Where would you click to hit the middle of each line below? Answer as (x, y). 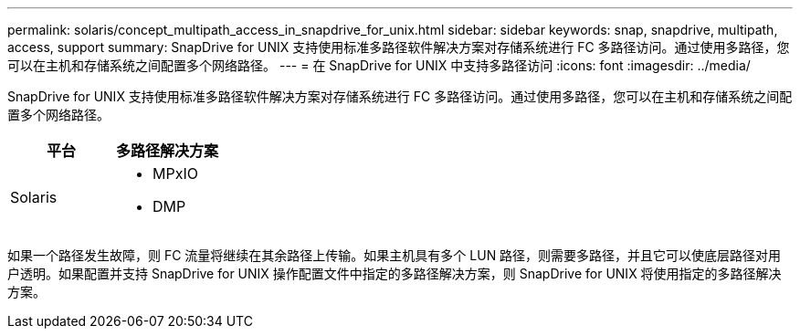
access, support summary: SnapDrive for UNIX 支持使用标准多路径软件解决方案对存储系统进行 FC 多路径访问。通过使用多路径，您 (399, 47)
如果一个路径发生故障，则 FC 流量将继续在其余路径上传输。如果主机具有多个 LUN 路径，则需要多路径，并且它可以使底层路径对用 (395, 255)
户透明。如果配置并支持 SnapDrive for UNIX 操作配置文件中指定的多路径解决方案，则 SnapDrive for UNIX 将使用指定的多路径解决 (395, 273)
